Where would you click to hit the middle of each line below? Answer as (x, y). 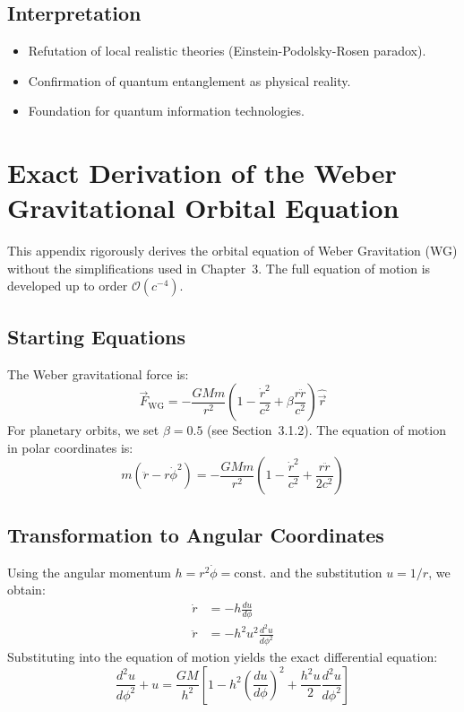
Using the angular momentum (89, 572)
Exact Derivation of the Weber (202, 173)
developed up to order (68, 286)
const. (250, 573)
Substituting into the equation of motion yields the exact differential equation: (223, 657)
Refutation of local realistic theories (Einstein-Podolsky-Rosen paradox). (227, 51)
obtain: (26, 590)
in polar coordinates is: (70, 447)
